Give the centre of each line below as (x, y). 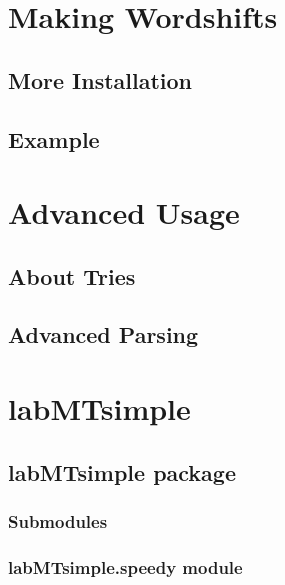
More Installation (100, 79)
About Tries (72, 275)
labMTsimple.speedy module (125, 566)
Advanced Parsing (103, 334)
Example (54, 138)
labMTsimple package (122, 471)
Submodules (58, 520)
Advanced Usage (124, 212)
